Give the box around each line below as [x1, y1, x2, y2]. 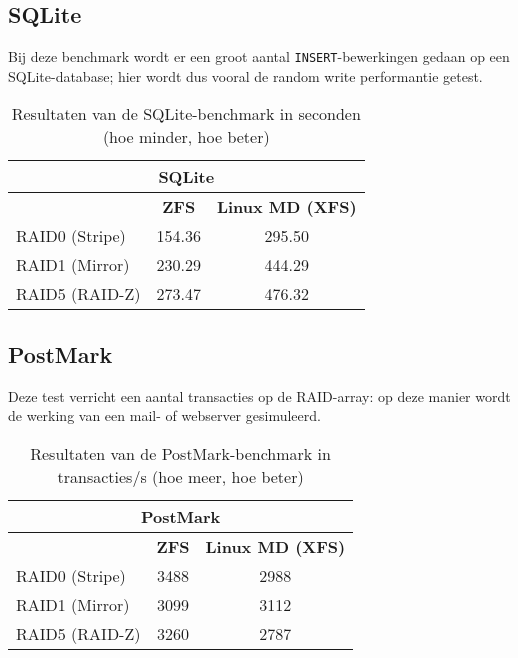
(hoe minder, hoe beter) [102, 125, 270, 149]
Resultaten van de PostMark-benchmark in [30, 441, 331, 465]
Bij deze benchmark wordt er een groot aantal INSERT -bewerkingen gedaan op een [8, 46, 510, 67]
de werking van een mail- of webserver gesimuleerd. [8, 405, 321, 426]
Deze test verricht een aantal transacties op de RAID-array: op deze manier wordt [8, 385, 511, 406]
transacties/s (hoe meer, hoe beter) [57, 464, 304, 488]
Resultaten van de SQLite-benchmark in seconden [11, 102, 361, 126]
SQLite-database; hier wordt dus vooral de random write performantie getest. [8, 65, 483, 86]
